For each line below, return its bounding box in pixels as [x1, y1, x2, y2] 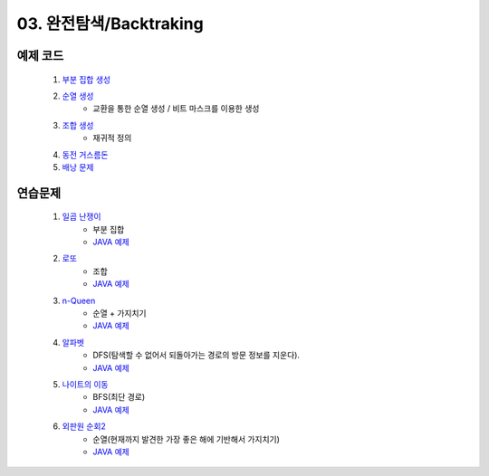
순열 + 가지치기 [92, 308, 147, 319]
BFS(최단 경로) [92, 392, 146, 403]
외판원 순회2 [62, 421, 106, 432]
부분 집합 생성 [62, 73, 111, 85]
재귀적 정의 [92, 132, 132, 144]
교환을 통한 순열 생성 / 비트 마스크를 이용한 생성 [92, 103, 260, 114]
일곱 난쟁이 [62, 211, 101, 222]
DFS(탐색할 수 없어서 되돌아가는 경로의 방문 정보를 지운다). [92, 349, 301, 361]
